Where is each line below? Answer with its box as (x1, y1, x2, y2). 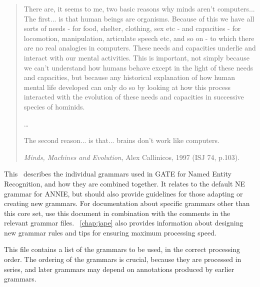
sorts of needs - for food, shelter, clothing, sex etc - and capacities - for (23, 23, 241, 33)
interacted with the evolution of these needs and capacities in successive (23, 91, 244, 102)
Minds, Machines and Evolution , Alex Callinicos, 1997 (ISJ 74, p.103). (23, 151, 240, 162)
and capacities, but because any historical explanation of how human (23, 72, 235, 82)
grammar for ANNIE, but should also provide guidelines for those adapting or (4, 188, 243, 198)
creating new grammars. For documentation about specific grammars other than (4, 198, 250, 208)
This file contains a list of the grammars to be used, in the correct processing (4, 244, 240, 254)
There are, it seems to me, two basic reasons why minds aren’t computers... (23, 3, 255, 13)
